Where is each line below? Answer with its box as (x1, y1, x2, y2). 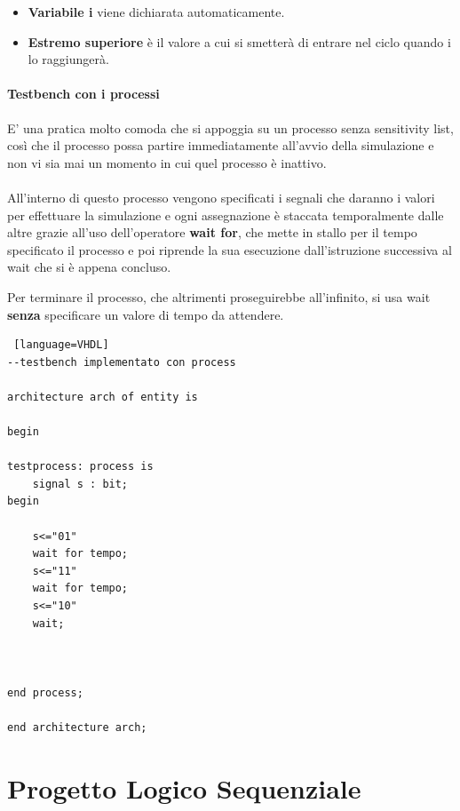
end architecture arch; (7, 721, 147, 735)
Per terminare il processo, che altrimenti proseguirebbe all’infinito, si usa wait (7, 287, 431, 306)
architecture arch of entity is (7, 390, 198, 403)
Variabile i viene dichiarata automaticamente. (28, 3, 285, 20)
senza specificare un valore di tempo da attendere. (7, 305, 284, 323)
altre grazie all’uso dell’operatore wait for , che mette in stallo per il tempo (7, 223, 417, 242)
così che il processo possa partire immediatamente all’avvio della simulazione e (7, 136, 434, 155)
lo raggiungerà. (28, 50, 109, 68)
